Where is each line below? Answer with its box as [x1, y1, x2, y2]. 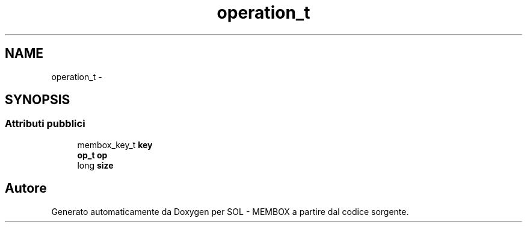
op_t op [77, 149, 108, 160]
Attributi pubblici [5, 117, 85, 130]
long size [77, 160, 114, 170]
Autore [5, 181, 47, 196]
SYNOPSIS [5, 92, 70, 108]
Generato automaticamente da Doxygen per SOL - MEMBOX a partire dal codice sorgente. [51, 206, 409, 217]
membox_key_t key [77, 139, 153, 150]
